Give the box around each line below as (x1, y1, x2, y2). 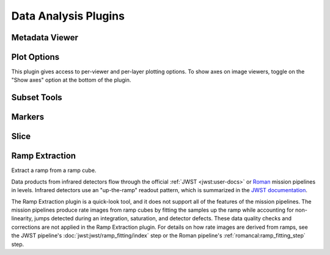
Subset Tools (11, 92, 62, 103)
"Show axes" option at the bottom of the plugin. (11, 76, 131, 84)
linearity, (11, 215, 34, 222)
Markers (11, 112, 45, 122)
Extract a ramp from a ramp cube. (11, 167, 97, 174)
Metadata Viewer (11, 32, 79, 43)
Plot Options (11, 52, 60, 62)
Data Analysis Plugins (11, 9, 125, 23)
